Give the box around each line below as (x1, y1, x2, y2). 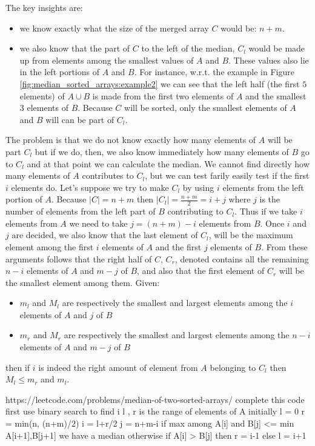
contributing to (167, 205, 224, 218)
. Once (260, 216, 285, 229)
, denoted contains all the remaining (174, 252, 309, 265)
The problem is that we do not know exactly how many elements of (5, 133, 256, 146)
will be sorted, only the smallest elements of (124, 101, 287, 114)
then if (5, 361, 30, 373)
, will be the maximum (208, 228, 293, 241)
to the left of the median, (141, 42, 235, 55)
